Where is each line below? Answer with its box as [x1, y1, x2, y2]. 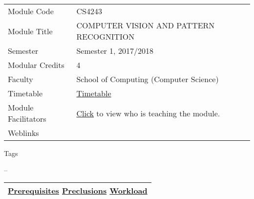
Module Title [8, 25, 53, 37]
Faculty [8, 73, 33, 85]
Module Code [8, 5, 54, 17]
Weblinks [8, 127, 39, 138]
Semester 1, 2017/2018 [76, 45, 153, 56]
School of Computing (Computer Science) [76, 73, 219, 85]
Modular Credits [8, 59, 64, 70]
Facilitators [8, 113, 46, 124]
